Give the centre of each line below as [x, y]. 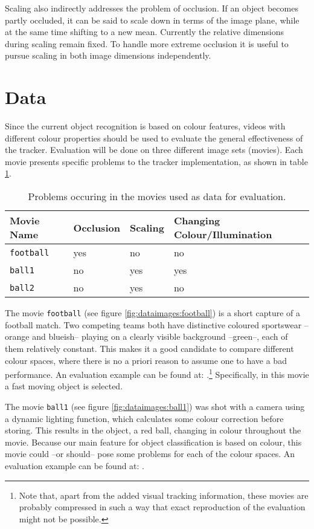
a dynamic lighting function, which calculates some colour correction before [144, 418]
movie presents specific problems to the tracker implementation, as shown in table [156, 161]
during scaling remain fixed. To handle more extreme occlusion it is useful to [147, 43]
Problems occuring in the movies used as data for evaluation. [157, 196]
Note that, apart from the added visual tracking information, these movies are [164, 495]
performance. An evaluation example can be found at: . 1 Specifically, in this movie [157, 373]
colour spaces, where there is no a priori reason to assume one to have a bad [146, 360]
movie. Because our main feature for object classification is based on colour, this [153, 442]
